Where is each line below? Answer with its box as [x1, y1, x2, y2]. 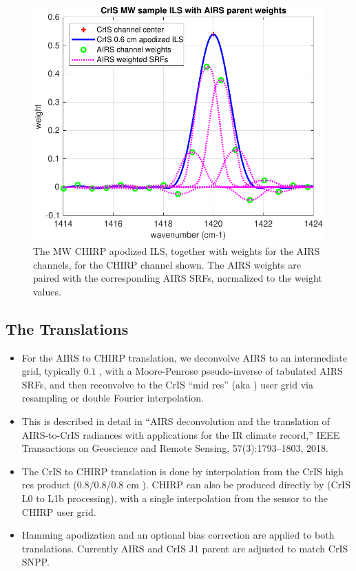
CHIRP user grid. [21, 504, 96, 519]
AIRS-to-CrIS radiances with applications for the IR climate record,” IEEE [21, 427, 340, 442]
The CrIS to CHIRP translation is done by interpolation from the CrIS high [21, 464, 344, 478]
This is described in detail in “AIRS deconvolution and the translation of [21, 414, 330, 428]
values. [33, 284, 61, 298]
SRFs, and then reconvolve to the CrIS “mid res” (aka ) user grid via [21, 377, 313, 391]
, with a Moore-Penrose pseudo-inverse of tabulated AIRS [99, 364, 343, 378]
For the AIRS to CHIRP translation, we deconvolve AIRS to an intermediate [21, 350, 347, 364]
